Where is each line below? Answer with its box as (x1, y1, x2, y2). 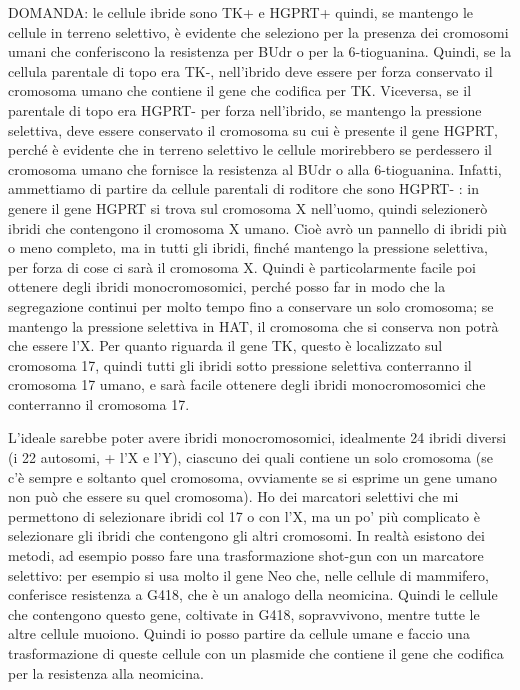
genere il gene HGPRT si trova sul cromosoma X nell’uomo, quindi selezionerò (8, 197, 488, 218)
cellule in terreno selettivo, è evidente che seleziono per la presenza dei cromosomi (8, 21, 509, 42)
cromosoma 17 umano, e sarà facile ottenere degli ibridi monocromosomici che (8, 374, 486, 395)
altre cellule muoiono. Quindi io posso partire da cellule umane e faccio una (8, 623, 470, 644)
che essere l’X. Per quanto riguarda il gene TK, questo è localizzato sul (8, 335, 443, 356)
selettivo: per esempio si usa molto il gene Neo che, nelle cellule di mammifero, (8, 564, 489, 585)
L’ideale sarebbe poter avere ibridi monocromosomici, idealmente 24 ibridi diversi (8, 427, 507, 448)
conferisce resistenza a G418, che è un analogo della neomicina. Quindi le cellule (8, 584, 498, 605)
